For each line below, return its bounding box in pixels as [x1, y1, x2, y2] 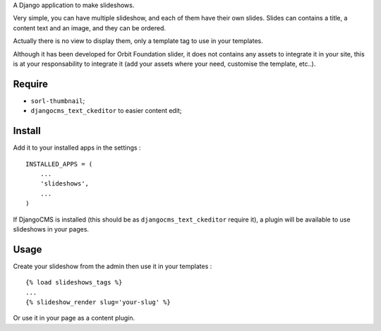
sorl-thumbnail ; [30, 96, 85, 105]
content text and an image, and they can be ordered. [13, 23, 166, 32]
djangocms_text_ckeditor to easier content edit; [30, 107, 182, 115]
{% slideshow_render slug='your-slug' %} [25, 298, 171, 306]
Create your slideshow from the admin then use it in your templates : [13, 262, 212, 270]
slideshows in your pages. [13, 224, 90, 233]
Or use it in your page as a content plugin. [13, 314, 135, 323]
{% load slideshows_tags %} [25, 279, 123, 287]
